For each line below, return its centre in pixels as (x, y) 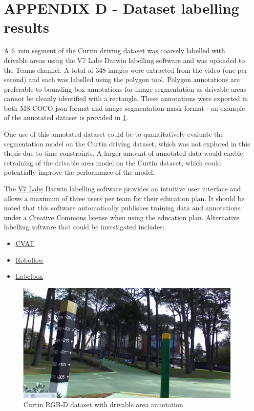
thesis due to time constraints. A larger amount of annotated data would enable (124, 153)
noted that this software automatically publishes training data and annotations (122, 208)
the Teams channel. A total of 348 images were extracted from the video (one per (126, 70)
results (27, 27)
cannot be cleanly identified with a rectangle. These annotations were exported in (126, 98)
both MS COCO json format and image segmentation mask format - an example (125, 108)
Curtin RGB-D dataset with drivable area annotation (103, 404)
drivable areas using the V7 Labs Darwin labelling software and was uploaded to (125, 60)
